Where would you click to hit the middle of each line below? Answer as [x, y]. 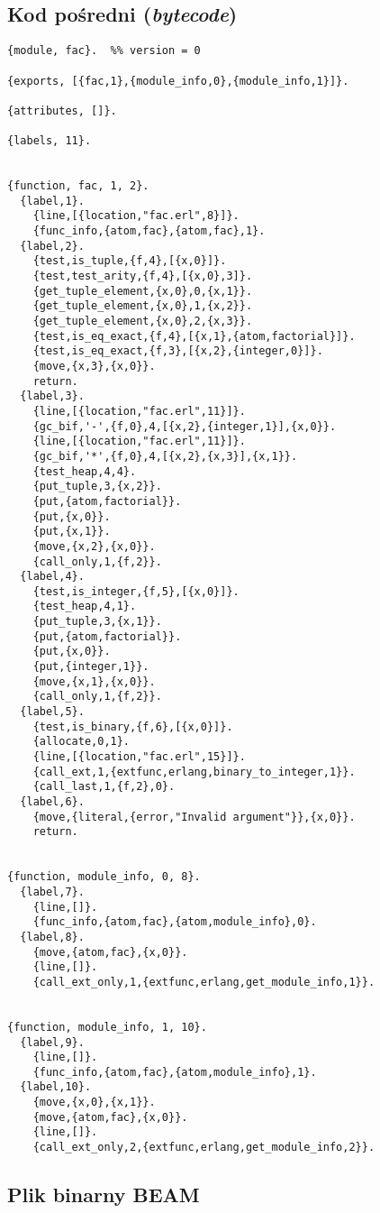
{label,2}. [52, 246]
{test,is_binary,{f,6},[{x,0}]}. [133, 726]
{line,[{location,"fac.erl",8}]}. [136, 216]
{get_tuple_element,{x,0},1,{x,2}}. [143, 306]
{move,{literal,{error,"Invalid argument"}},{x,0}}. [194, 817]
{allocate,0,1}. [81, 742]
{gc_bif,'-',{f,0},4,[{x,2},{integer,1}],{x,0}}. [185, 426]
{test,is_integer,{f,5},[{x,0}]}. [136, 591]
